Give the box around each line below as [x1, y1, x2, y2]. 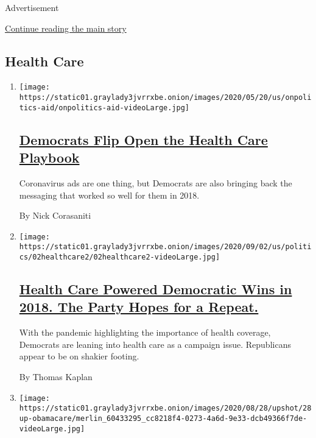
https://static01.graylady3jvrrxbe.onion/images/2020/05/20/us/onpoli [19, 93, 312, 102]
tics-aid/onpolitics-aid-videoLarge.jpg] [19, 103, 189, 112]
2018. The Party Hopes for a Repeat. [19, 297, 259, 316]
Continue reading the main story [5, 21, 127, 34]
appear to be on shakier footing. [19, 350, 139, 362]
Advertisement [5, 1, 59, 13]
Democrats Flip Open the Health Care [19, 130, 268, 149]
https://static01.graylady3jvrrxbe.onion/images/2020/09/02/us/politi [19, 242, 312, 252]
